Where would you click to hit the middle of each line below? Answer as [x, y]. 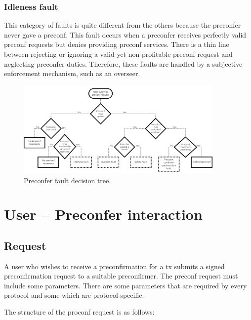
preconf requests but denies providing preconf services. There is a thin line [117, 44]
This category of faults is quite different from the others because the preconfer [123, 25]
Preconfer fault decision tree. [67, 180]
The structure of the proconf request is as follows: [79, 312]
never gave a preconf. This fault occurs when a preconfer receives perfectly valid [125, 34]
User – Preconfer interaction [103, 214]
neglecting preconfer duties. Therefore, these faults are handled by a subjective [123, 63]
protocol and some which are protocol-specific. [74, 295]
